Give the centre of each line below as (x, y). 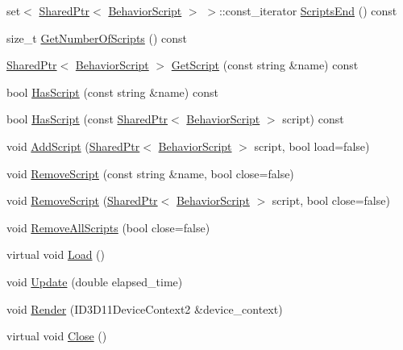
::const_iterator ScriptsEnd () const (308, 10)
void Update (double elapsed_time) (95, 281)
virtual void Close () (57, 336)
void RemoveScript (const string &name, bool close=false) (150, 173)
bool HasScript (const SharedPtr (87, 119)
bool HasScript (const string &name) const (112, 92)
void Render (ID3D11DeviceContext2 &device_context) (145, 308)
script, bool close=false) (331, 200)
